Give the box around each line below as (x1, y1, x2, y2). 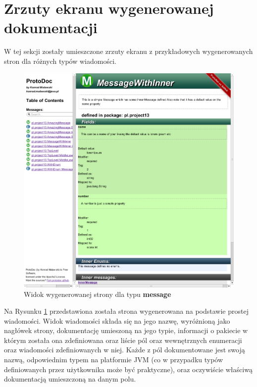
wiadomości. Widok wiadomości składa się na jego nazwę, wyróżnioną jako (4, 315, 230, 326)
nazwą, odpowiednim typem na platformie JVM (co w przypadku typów (4, 354, 223, 365)
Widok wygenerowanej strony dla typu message (24, 289, 171, 299)
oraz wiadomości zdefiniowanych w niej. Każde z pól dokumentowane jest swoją (4, 344, 245, 355)
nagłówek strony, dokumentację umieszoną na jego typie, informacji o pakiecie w (4, 325, 248, 336)
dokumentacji (4, 17, 98, 38)
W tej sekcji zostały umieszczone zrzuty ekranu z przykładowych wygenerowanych (4, 46, 253, 56)
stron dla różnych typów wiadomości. (4, 55, 116, 66)
